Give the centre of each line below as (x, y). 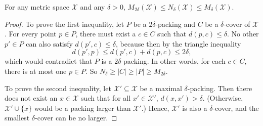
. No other (243, 34)
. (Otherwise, (223, 98)
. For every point (31, 34)
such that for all (106, 98)
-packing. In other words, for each (173, 61)
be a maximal (161, 88)
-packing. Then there (220, 88)
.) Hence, (155, 108)
